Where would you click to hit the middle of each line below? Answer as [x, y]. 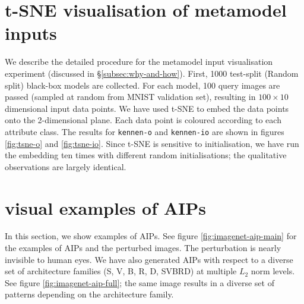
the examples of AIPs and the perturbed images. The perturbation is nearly [143, 248]
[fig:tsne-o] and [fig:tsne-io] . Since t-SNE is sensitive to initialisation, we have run [152, 143]
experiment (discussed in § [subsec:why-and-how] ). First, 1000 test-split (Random [152, 73]
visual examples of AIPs [105, 207]
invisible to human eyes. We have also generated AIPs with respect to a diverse [149, 259]
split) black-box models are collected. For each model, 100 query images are [142, 85]
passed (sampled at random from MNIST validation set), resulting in [130, 97]
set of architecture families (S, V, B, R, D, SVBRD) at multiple [121, 271]
